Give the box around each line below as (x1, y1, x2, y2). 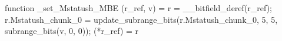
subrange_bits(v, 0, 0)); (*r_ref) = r (5, 25, 139, 37)
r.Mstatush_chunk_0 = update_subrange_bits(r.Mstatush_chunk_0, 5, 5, (5, 13, 278, 25)
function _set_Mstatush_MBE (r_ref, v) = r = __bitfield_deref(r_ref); (5, 2, 272, 13)
